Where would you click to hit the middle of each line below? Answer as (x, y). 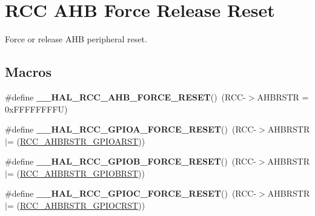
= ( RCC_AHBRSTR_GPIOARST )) (76, 141)
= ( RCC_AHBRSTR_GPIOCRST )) (76, 205)
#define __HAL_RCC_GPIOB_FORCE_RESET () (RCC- (131, 161)
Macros (28, 72)
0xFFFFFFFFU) (36, 109)
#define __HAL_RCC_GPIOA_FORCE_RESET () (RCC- (131, 129)
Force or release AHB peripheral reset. (76, 39)
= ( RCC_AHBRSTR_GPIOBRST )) (76, 173)
